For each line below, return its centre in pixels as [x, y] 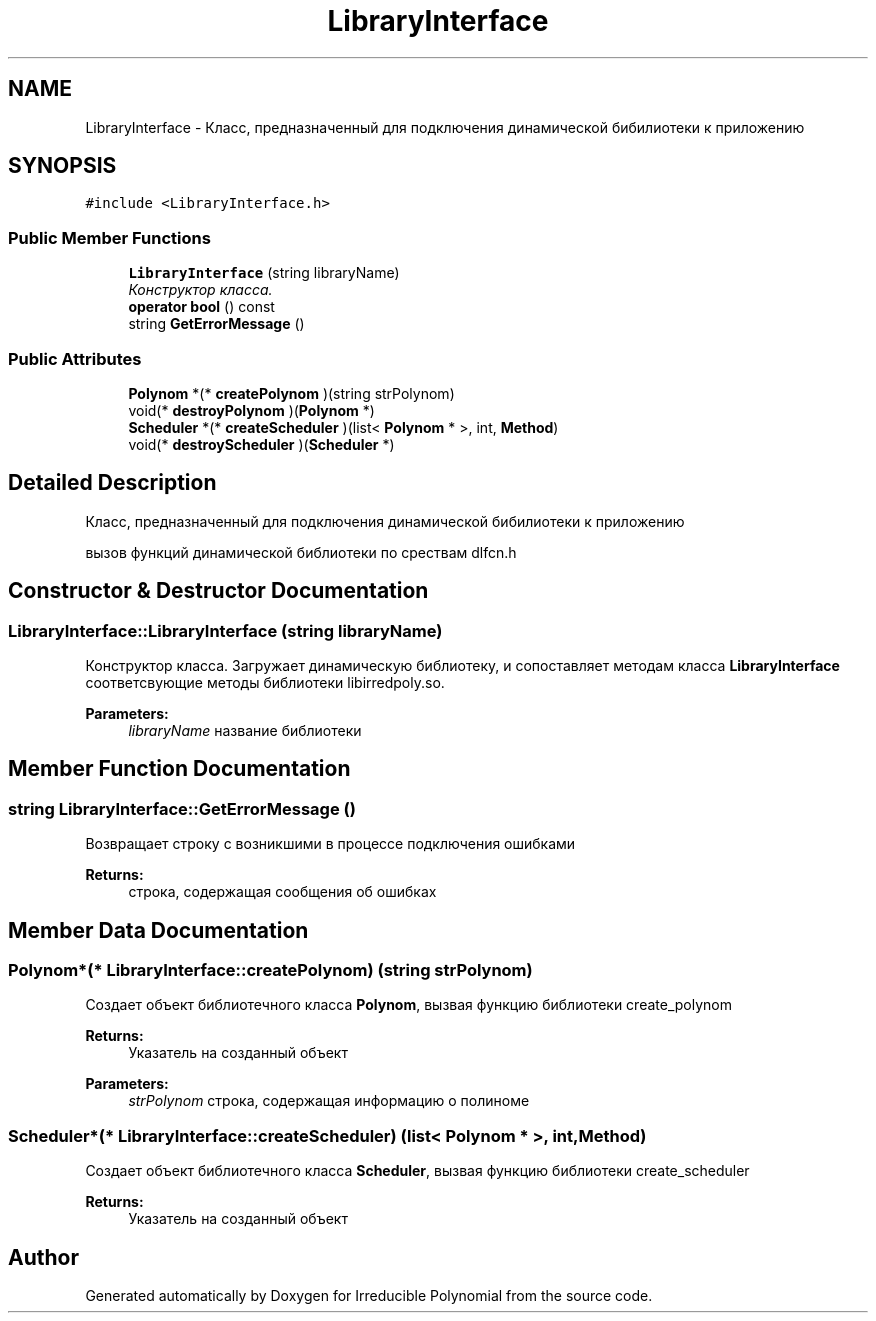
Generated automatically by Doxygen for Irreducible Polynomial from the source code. [369, 1296]
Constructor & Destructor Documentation [218, 591]
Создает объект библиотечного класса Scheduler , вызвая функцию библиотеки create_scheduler [417, 1171]
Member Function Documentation [179, 769]
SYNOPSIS [62, 166]
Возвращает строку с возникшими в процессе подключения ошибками [330, 844]
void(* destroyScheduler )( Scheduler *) [261, 444]
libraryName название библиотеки [245, 730]
